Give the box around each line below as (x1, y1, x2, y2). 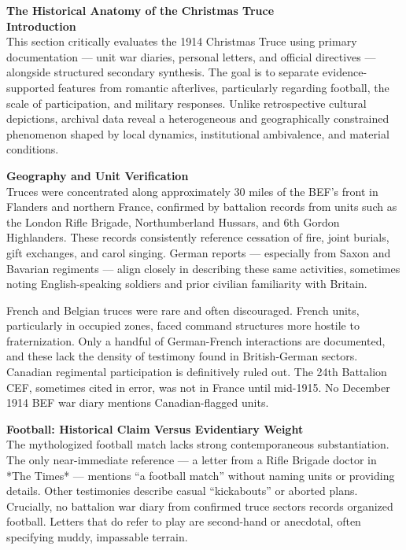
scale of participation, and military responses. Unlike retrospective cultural (6, 94, 367, 111)
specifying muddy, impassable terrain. (6, 529, 188, 544)
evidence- (322, 64, 367, 80)
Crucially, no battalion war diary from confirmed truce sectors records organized (6, 497, 393, 514)
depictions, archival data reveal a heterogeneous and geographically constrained (6, 110, 389, 127)
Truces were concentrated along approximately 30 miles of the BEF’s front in (6, 183, 378, 199)
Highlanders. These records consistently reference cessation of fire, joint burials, (6, 229, 389, 245)
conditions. (6, 141, 59, 157)
